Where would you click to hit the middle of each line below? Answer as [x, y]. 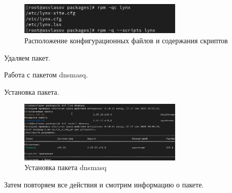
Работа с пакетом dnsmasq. [46, 75]
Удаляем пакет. [27, 57]
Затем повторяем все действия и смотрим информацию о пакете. [104, 185]
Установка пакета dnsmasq [65, 167]
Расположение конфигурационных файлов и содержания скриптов [126, 40]
